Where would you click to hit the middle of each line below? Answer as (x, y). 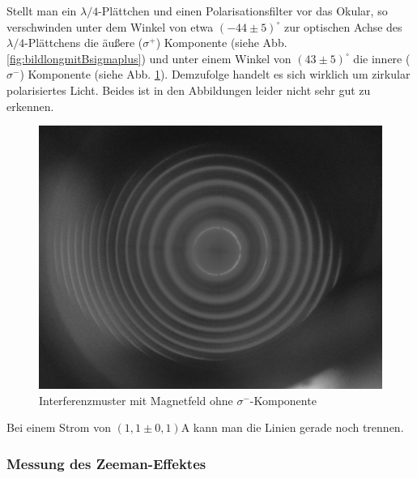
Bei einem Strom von (59, 427)
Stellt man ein (42, 11)
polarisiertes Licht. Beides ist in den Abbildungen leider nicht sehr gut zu (189, 90)
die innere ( (382, 58)
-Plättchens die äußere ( (84, 43)
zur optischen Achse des (343, 26)
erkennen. (30, 106)
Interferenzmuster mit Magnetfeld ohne (136, 400)
